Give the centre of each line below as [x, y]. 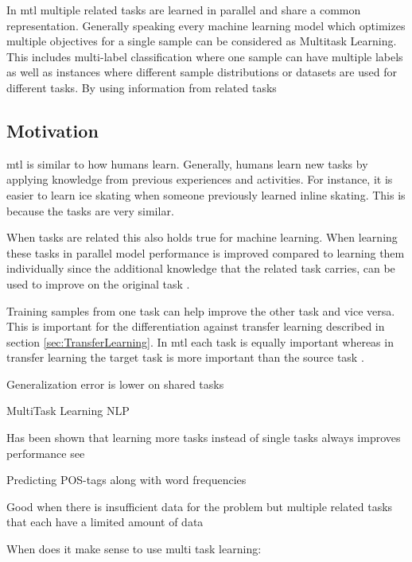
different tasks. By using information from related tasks [142, 87]
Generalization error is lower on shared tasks [115, 384]
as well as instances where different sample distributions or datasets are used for [202, 72]
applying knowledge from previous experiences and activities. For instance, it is [200, 179]
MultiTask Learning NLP [68, 411]
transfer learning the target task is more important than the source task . [185, 357]
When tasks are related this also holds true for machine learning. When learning [202, 237]
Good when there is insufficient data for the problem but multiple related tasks [200, 506]
